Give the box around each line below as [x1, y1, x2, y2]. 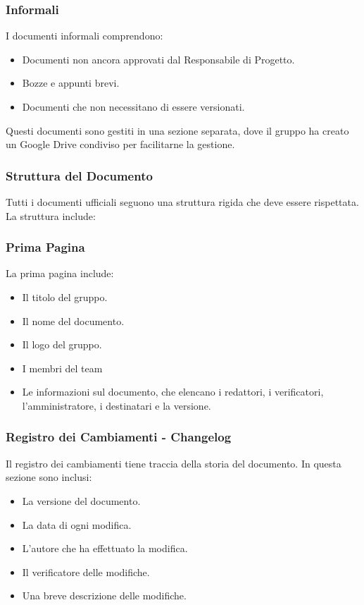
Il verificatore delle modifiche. [22, 564, 150, 579]
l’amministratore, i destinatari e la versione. [22, 398, 211, 412]
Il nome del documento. [22, 313, 125, 328]
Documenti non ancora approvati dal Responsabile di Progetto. [22, 51, 295, 66]
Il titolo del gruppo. [22, 290, 108, 304]
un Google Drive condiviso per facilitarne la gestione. [6, 137, 235, 152]
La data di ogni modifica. [22, 517, 132, 532]
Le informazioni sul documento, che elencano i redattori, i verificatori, [22, 384, 324, 399]
